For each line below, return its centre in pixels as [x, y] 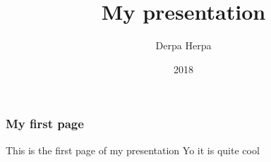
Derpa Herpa [183, 45]
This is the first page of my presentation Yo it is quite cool [133, 150]
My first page [45, 124]
